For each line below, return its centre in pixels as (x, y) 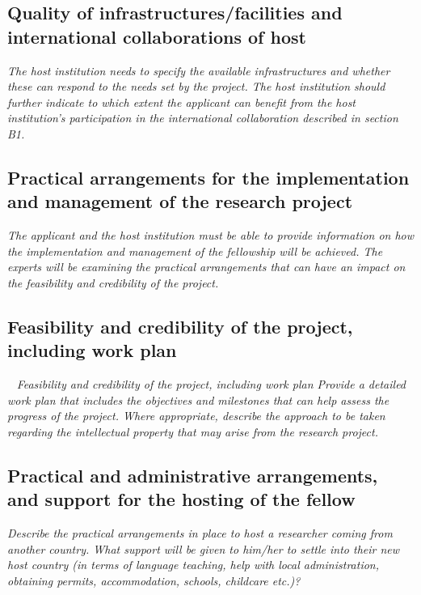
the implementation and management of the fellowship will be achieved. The (195, 251)
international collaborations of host (157, 36)
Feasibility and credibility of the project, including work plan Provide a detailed (211, 384)
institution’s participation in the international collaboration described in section (203, 118)
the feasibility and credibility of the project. (113, 282)
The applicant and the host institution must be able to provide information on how (211, 235)
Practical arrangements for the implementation (208, 177)
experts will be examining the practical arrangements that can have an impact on (206, 267)
